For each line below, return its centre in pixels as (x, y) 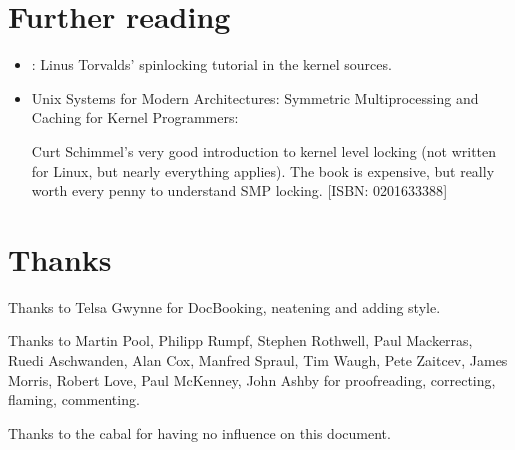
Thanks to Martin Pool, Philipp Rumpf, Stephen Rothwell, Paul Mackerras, (240, 340)
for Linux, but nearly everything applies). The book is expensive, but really (263, 170)
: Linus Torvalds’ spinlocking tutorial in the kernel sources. (211, 64)
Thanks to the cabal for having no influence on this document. (199, 432)
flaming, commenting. (74, 399)
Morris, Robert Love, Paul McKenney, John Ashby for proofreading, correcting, (252, 379)
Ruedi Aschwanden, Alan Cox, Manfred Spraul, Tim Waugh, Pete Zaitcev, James (258, 360)
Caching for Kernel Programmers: (135, 117)
